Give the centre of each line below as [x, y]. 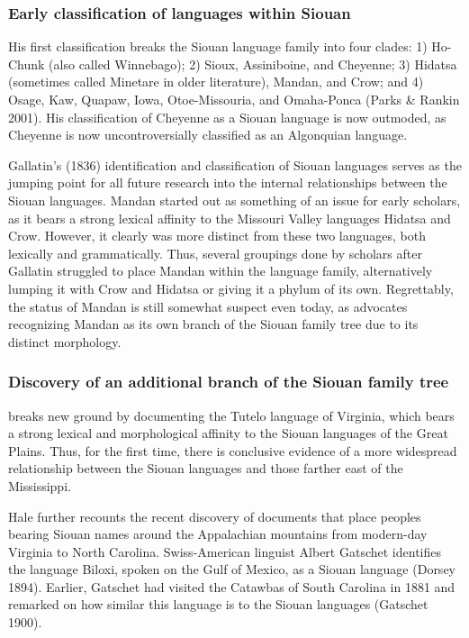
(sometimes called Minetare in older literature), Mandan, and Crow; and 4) [216, 82]
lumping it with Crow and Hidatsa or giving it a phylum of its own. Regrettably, [231, 288]
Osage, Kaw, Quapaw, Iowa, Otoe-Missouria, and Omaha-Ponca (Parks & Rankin [234, 99]
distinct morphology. [65, 341]
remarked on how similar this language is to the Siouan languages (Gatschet [218, 604]
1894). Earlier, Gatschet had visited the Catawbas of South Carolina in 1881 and [232, 586]
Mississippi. [40, 485]
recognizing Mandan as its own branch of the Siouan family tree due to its [213, 324]
